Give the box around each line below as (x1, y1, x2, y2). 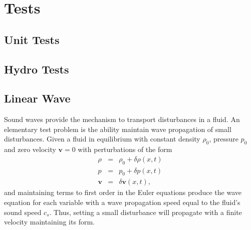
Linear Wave (4, 90, 71, 106)
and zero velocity (4, 144, 56, 154)
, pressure (209, 133, 238, 144)
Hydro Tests (4, 61, 69, 76)
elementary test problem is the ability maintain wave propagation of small (4, 123, 231, 134)
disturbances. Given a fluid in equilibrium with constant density (4, 133, 200, 144)
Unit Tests (4, 31, 60, 47)
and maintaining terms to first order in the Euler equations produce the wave (4, 187, 241, 197)
